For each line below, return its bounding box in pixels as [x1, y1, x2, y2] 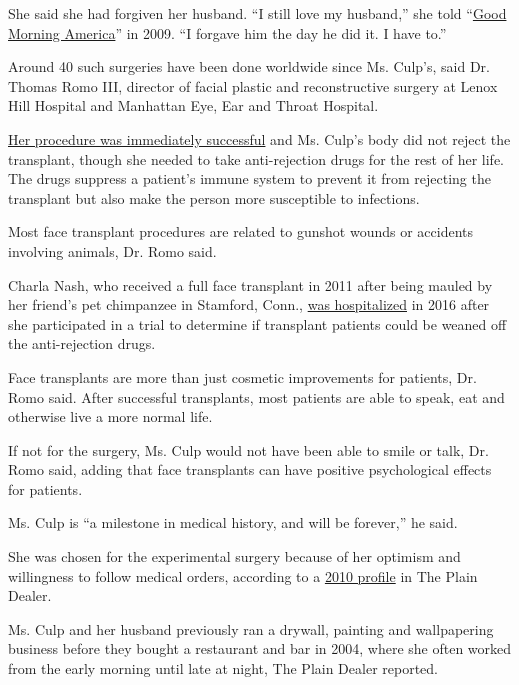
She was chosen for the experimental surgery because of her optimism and [8, 546, 461, 567]
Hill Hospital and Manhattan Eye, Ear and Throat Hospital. [8, 95, 379, 116]
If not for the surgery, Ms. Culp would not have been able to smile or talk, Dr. [8, 439, 489, 460]
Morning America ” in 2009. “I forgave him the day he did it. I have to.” [8, 22, 447, 43]
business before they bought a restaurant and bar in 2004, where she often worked [8, 638, 512, 659]
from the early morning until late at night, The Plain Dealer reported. [8, 658, 438, 679]
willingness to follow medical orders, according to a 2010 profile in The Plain [8, 565, 478, 586]
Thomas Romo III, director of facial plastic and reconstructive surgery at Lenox [8, 75, 498, 96]
